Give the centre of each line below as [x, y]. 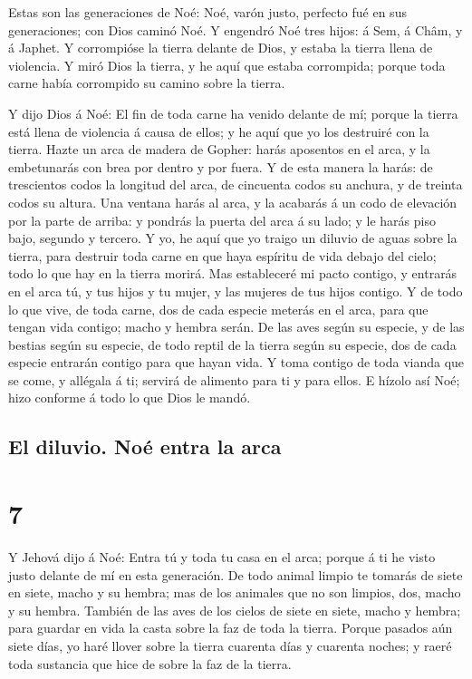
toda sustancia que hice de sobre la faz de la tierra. [150, 663]
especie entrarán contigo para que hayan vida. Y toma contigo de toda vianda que [236, 362]
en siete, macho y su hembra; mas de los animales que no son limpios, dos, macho [235, 592]
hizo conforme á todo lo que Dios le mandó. [130, 398]
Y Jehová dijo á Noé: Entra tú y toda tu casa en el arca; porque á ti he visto [222, 556]
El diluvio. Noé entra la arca [145, 446]
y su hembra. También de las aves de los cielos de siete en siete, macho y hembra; [235, 610]
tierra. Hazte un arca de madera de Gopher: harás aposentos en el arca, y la [219, 149]
